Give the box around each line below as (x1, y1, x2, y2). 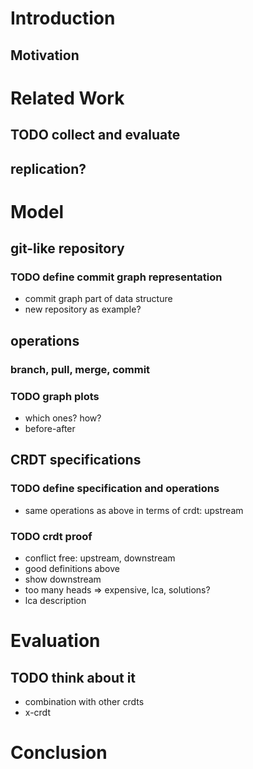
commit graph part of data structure (24, 293, 173, 305)
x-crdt (24, 707, 51, 719)
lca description (24, 595, 87, 607)
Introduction (10, 7, 116, 30)
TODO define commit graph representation (10, 270, 223, 284)
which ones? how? (24, 412, 102, 424)
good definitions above (24, 563, 120, 575)
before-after (24, 423, 76, 435)
